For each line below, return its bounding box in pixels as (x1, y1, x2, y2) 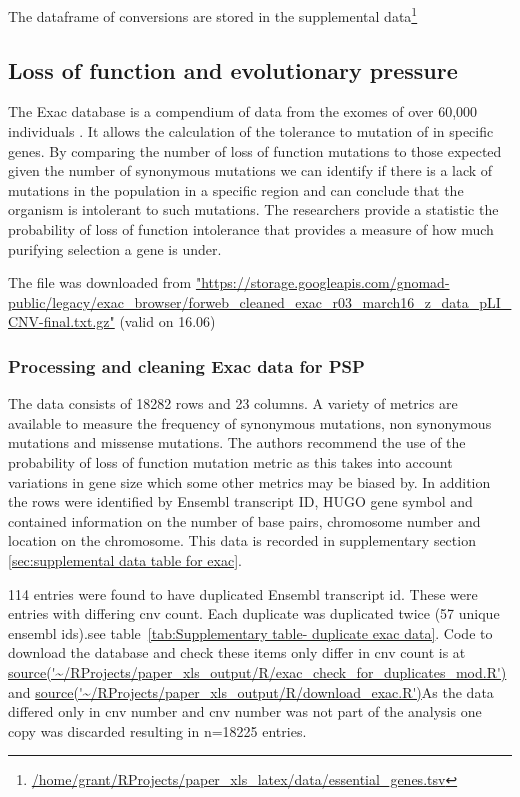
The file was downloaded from (8, 272, 192, 293)
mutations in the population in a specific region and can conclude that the (8, 179, 464, 200)
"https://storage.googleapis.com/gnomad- (195, 272, 450, 293)
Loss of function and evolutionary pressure (8, 54, 458, 85)
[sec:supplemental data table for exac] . (8, 549, 242, 570)
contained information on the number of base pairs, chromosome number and (8, 510, 481, 531)
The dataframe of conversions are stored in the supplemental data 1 (8, 3, 418, 26)
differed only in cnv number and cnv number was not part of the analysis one (8, 701, 482, 722)
